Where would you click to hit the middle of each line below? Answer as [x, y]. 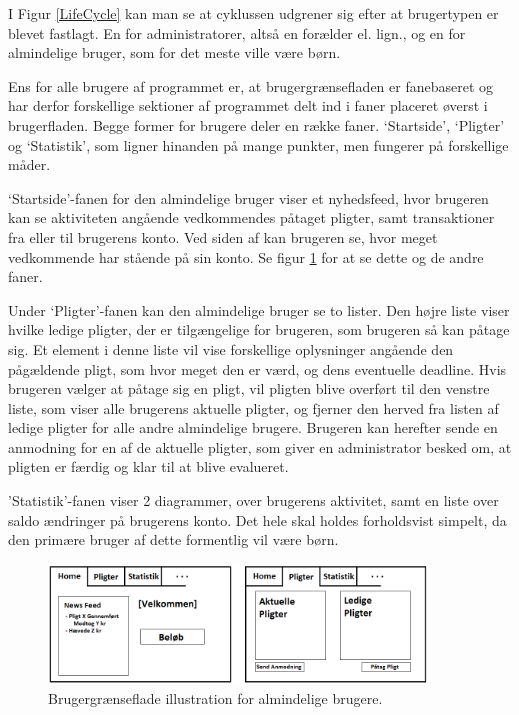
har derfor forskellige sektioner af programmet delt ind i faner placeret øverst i [248, 105]
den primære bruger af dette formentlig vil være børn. [173, 539]
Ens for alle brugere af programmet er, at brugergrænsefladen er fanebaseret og [251, 85]
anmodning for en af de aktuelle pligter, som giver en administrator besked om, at [260, 446]
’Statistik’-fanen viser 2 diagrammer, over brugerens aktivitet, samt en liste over [253, 500]
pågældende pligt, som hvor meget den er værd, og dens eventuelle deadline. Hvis [257, 368]
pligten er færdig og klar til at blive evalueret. [148, 466]
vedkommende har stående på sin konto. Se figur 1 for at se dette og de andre [246, 256]
